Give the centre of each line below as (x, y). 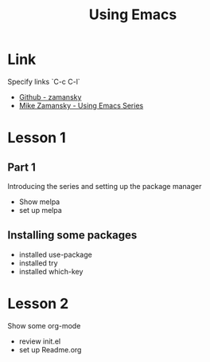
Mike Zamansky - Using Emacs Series (81, 105)
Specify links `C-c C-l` (44, 81)
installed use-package (55, 254)
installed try (38, 263)
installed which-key (51, 271)
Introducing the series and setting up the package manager (105, 186)
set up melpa (41, 210)
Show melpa (39, 202)
